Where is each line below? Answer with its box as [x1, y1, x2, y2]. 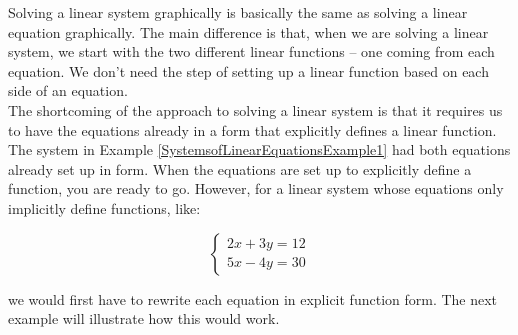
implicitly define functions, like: [8, 197, 201, 218]
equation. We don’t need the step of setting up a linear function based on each [8, 60, 489, 81]
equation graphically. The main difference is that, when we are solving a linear [8, 21, 489, 42]
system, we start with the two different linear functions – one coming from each [8, 41, 495, 62]
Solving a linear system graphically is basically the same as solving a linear [8, 2, 468, 22]
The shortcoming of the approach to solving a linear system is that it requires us [8, 99, 503, 120]
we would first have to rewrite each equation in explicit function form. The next [8, 288, 498, 309]
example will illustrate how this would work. [8, 308, 280, 329]
